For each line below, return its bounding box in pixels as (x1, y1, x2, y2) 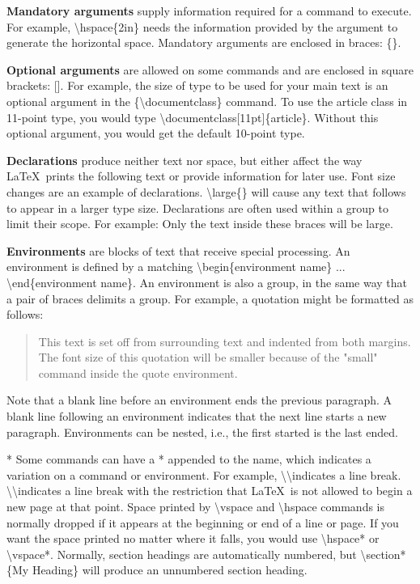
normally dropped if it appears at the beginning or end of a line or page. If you (6, 514, 399, 531)
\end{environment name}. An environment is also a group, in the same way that (6, 273, 407, 290)
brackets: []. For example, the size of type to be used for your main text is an (6, 77, 388, 94)
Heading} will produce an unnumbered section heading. (32, 561, 308, 578)
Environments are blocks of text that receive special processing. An (6, 242, 350, 259)
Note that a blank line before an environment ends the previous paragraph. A (6, 391, 392, 408)
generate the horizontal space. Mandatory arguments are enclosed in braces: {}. (6, 34, 401, 51)
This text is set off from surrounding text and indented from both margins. (38, 332, 411, 349)
